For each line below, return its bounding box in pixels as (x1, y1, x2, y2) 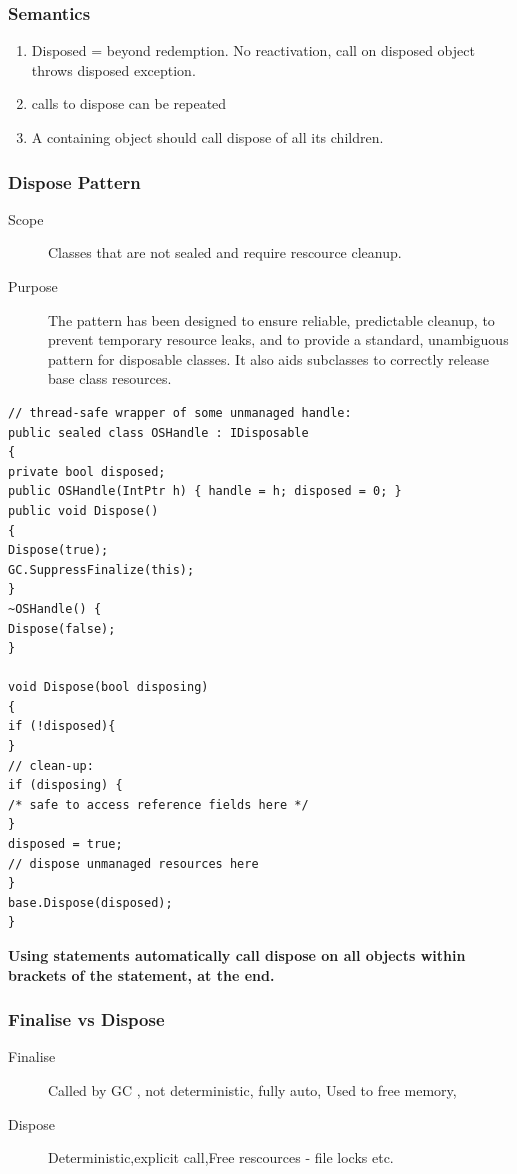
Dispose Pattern (8, 169, 141, 194)
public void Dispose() (8, 503, 159, 518)
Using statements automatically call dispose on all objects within (8, 945, 466, 965)
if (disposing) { (8, 778, 123, 793)
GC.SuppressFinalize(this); (8, 562, 195, 577)
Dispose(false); (8, 621, 116, 636)
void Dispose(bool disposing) (8, 680, 209, 695)
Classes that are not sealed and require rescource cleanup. (48, 242, 402, 263)
